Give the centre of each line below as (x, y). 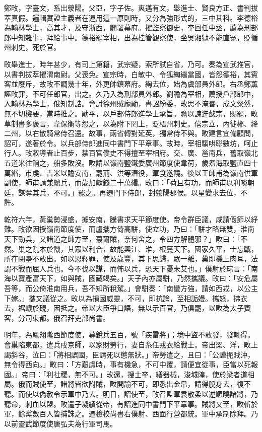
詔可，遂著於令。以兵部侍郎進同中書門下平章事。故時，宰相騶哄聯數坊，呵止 (131, 143)
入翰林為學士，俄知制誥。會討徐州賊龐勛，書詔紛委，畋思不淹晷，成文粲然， (131, 103)
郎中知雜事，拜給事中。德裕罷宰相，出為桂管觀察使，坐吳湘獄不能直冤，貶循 (131, 37)
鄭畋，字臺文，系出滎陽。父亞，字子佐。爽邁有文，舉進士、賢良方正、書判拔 (131, 8)
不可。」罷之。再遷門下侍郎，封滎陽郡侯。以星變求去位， (147, 192)
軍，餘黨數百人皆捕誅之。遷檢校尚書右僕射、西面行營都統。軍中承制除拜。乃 (131, 414)
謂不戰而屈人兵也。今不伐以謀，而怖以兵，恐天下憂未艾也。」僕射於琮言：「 (127, 268)
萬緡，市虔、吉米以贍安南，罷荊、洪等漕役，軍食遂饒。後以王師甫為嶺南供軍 (131, 172)
